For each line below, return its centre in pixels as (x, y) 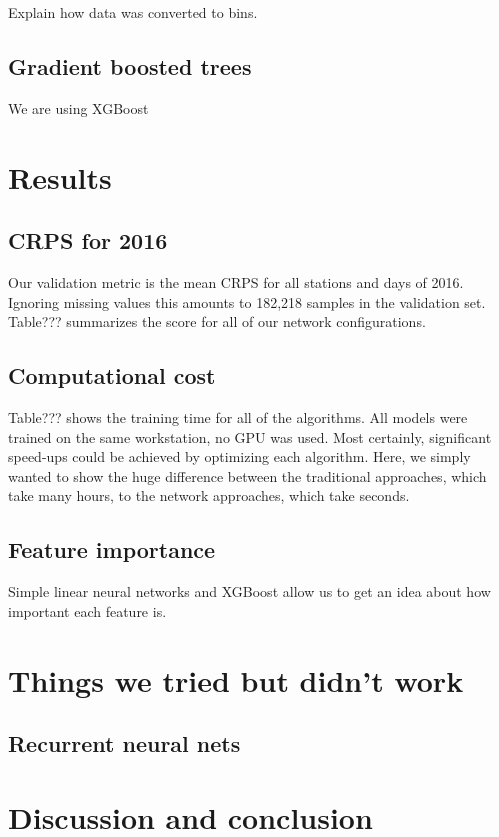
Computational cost (112, 375)
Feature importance (112, 549)
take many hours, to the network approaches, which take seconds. (209, 495)
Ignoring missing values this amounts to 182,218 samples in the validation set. (247, 301)
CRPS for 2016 (88, 240)
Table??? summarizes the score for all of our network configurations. (217, 321)
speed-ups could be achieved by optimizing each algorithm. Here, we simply (239, 456)
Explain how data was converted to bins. (133, 12)
